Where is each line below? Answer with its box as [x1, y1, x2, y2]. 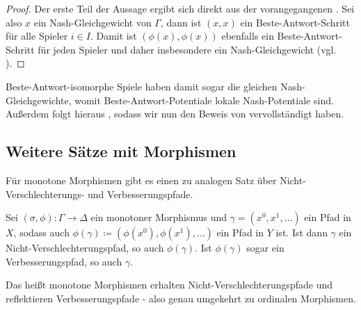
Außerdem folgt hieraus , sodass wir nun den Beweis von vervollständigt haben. [6, 106, 344, 121]
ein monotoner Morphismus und [90, 210, 227, 225]
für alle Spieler [6, 28, 68, 43]
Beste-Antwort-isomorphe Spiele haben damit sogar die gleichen [6, 79, 278, 93]
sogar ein [246, 240, 284, 255]
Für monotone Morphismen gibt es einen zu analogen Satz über [6, 172, 277, 187]
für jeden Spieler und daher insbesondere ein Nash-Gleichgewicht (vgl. [38, 42, 337, 56]
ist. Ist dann [275, 225, 328, 240]
